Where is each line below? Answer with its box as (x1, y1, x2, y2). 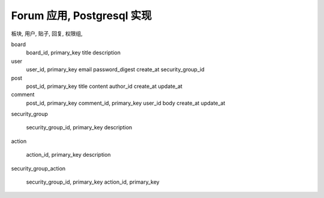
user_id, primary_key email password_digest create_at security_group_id (26, 66, 205, 73)
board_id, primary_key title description (26, 49, 121, 56)
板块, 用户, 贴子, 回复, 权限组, (11, 30, 83, 37)
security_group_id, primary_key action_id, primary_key (26, 178, 160, 185)
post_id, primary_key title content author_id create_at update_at (26, 83, 183, 90)
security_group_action (11, 165, 66, 172)
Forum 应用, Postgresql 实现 (11, 9, 152, 22)
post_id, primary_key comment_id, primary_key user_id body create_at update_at (26, 99, 226, 106)
